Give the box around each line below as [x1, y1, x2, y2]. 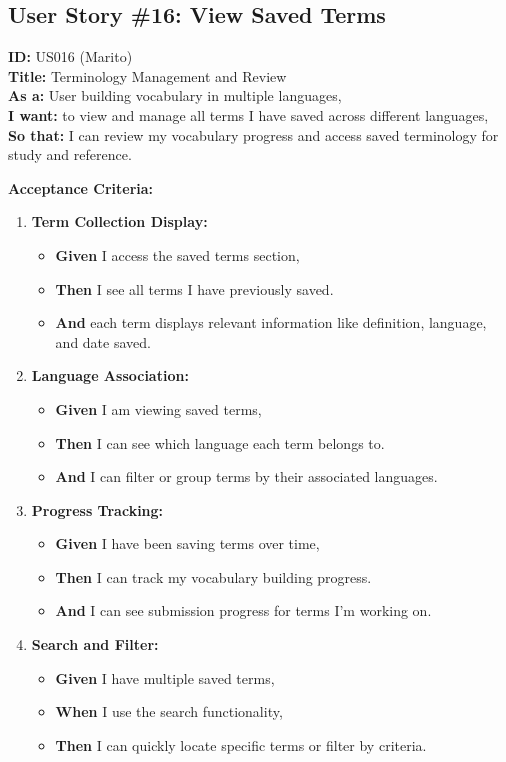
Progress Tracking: [31, 499, 164, 520]
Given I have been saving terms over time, [55, 533, 320, 554]
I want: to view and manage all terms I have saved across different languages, [8, 104, 489, 125]
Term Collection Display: [31, 211, 208, 232]
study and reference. [8, 144, 132, 165]
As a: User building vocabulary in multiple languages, [8, 85, 342, 106]
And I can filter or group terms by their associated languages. [55, 466, 438, 487]
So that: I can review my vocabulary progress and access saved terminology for [8, 124, 499, 145]
